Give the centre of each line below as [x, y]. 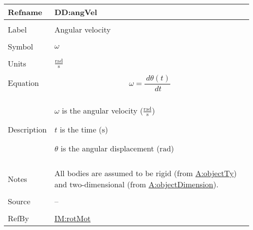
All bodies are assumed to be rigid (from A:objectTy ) [145, 173]
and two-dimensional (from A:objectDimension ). [136, 184]
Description [27, 130]
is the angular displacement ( [110, 148]
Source [19, 201]
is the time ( [81, 130]
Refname [25, 12]
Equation [23, 83]
